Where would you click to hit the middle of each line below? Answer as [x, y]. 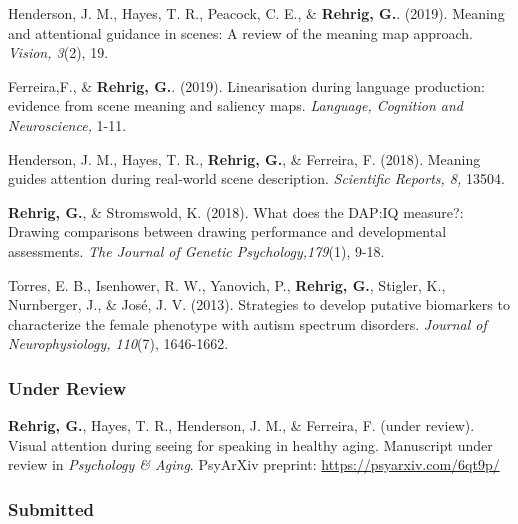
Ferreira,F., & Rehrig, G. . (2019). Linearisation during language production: [246, 85]
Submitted [51, 508]
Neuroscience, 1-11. [67, 124]
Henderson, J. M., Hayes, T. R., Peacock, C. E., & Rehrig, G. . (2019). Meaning [256, 13]
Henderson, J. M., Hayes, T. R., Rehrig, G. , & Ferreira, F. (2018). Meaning [244, 158]
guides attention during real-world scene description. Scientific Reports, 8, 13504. [256, 178]
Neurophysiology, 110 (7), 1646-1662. [118, 343]
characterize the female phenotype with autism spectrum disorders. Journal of [247, 323]
